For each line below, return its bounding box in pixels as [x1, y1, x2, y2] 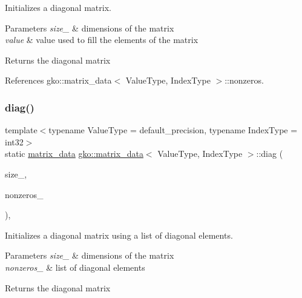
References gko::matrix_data [5, 74, 112, 87]
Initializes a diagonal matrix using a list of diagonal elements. [5, 228, 233, 241]
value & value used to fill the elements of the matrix [5, 33, 199, 46]
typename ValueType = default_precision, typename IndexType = [48, 124, 298, 136]
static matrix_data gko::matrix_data [5, 147, 143, 160]
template [5, 124, 38, 136]
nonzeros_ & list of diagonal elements [5, 260, 145, 273]
